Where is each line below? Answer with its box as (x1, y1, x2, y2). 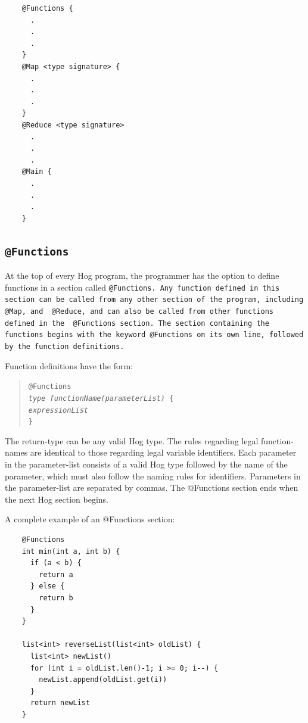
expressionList (28, 406, 89, 415)
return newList (30, 699, 91, 708)
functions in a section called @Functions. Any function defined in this (5, 281, 280, 293)
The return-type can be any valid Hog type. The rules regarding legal (5, 434, 259, 447)
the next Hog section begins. (5, 493, 108, 505)
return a (39, 570, 73, 579)
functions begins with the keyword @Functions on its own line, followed (5, 331, 304, 339)
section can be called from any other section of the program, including (5, 295, 304, 304)
